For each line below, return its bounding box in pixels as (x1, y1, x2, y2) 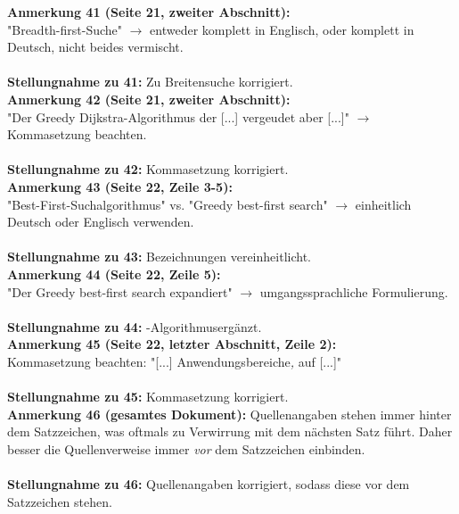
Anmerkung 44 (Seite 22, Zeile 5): (7, 264, 221, 283)
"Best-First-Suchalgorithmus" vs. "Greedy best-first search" (7, 195, 328, 213)
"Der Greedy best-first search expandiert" (7, 282, 233, 301)
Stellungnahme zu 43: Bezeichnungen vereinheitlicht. (7, 247, 311, 266)
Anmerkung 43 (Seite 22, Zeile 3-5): (7, 177, 233, 195)
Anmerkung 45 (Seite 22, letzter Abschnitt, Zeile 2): (7, 335, 337, 353)
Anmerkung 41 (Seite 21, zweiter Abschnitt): (7, 3, 291, 21)
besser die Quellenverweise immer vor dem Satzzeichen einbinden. (7, 439, 365, 458)
